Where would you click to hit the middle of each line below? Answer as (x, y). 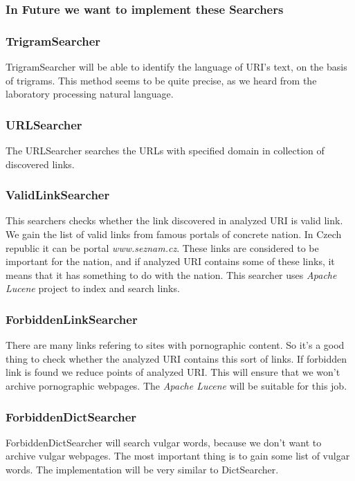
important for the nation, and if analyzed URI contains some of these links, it (170, 261)
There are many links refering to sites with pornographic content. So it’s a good (175, 345)
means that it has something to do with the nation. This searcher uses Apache (171, 274)
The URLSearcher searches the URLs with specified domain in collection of (165, 151)
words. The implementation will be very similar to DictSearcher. (142, 470)
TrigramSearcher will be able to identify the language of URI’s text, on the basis (176, 67)
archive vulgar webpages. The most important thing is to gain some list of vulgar (178, 456)
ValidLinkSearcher (58, 195)
